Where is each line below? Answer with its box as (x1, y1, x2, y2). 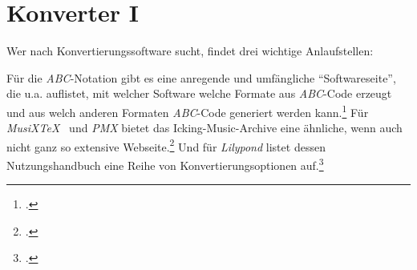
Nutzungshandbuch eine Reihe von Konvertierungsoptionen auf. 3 (6, 155, 324, 173)
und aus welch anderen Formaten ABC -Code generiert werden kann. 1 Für (6, 101, 369, 120)
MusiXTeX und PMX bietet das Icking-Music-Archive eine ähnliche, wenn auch (6, 119, 403, 136)
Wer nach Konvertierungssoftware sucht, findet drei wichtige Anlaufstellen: (6, 42, 374, 59)
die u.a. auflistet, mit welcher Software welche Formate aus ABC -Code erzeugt (6, 85, 392, 102)
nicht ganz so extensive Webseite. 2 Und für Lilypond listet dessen (6, 135, 326, 155)
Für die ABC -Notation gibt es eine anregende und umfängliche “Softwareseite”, (6, 69, 396, 86)
